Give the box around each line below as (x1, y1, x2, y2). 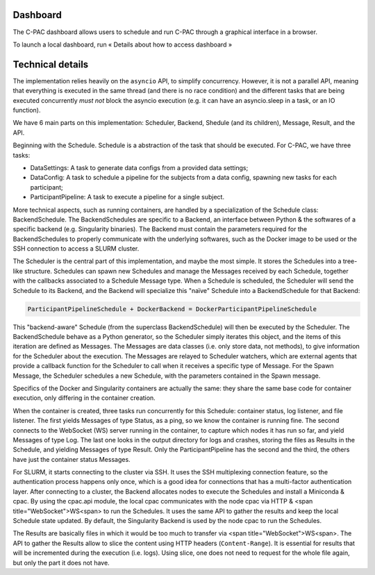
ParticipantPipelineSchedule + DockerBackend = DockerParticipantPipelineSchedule (27, 305, 317, 312)
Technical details (12, 58, 89, 70)
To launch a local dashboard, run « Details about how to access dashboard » (12, 40, 233, 49)
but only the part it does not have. (12, 558, 110, 567)
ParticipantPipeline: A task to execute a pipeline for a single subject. (30, 193, 225, 201)
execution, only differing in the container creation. (12, 394, 156, 402)
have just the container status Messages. (12, 455, 131, 463)
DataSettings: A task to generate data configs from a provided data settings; (30, 163, 249, 172)
